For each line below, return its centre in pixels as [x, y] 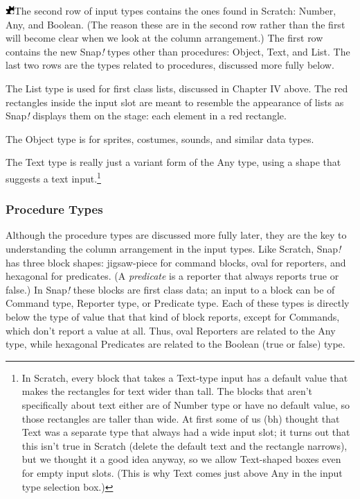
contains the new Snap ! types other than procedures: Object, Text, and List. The [178, 51]
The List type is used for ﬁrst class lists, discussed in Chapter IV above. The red [177, 88]
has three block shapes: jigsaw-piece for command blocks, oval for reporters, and [176, 262]
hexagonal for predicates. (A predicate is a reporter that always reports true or [172, 276]
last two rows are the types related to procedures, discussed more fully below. [170, 65]
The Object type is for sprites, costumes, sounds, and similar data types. [160, 138]
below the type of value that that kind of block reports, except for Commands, [173, 316]
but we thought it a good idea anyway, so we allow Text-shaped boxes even [181, 459]
